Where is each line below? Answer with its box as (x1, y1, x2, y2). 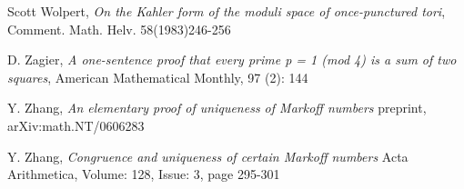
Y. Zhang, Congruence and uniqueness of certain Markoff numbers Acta (7, 146, 409, 165)
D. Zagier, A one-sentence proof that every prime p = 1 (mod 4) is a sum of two (7, 50, 457, 69)
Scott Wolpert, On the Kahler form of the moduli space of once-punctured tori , (7, 2, 446, 20)
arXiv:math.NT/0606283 (7, 115, 145, 134)
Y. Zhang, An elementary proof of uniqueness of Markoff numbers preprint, (7, 98, 427, 117)
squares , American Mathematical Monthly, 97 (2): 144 (7, 67, 308, 86)
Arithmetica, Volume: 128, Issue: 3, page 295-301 (7, 164, 280, 184)
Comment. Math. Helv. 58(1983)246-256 (7, 19, 231, 38)
